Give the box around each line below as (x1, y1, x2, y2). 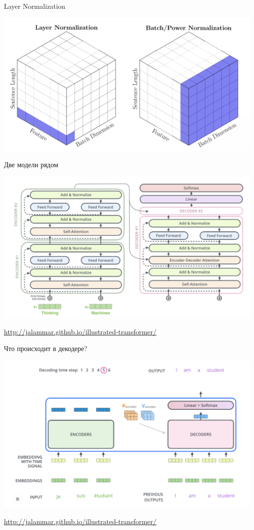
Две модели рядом (4, 159, 59, 170)
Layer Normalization (4, 1, 65, 11)
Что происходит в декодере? (4, 343, 87, 353)
